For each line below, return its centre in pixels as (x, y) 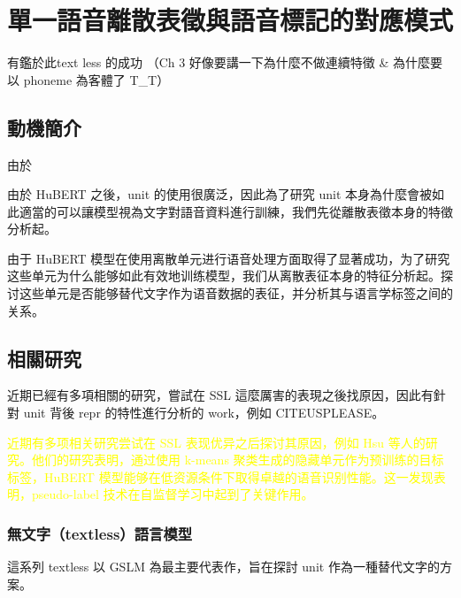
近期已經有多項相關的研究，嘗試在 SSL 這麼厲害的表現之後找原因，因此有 (220, 395)
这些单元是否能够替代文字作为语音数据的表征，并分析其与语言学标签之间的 (236, 293)
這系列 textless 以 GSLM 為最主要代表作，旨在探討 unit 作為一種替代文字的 (223, 567)
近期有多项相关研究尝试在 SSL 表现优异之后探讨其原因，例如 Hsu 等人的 (216, 442)
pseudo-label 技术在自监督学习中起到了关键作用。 (173, 494)
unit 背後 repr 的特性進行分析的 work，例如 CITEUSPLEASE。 (204, 413)
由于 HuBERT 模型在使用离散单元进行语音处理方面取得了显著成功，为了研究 (229, 258)
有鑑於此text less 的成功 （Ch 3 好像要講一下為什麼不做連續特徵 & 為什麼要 (225, 62)
